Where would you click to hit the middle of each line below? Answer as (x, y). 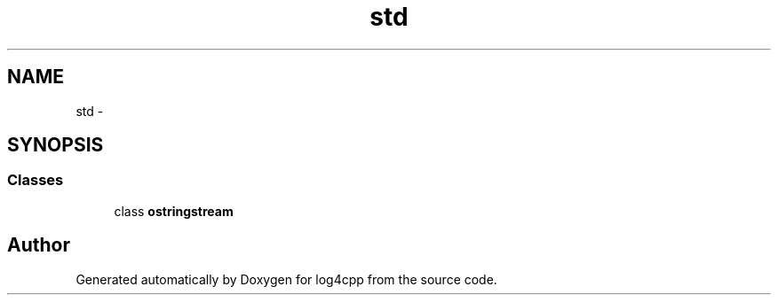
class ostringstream (174, 211)
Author (39, 245)
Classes (36, 180)
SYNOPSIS (56, 145)
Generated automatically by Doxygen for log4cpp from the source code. (286, 279)
